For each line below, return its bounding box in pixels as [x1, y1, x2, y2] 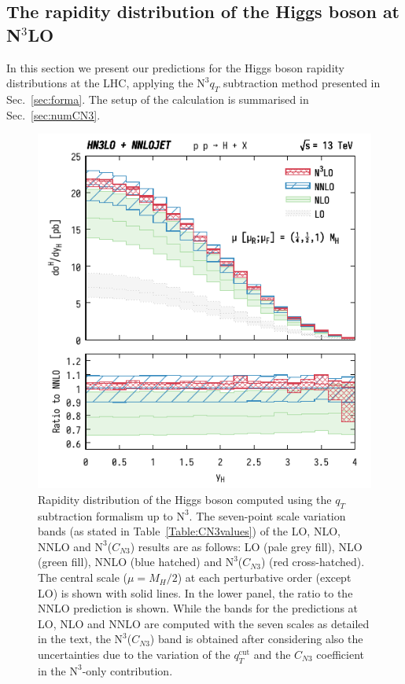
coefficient [316, 646, 364, 663]
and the [253, 646, 291, 663]
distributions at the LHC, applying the [6, 75, 193, 91]
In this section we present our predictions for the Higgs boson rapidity [6, 59, 344, 75]
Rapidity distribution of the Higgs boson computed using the [38, 491, 332, 507]
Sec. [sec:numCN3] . [6, 106, 101, 123]
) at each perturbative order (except [177, 569, 352, 586]
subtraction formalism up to [38, 507, 173, 524]
